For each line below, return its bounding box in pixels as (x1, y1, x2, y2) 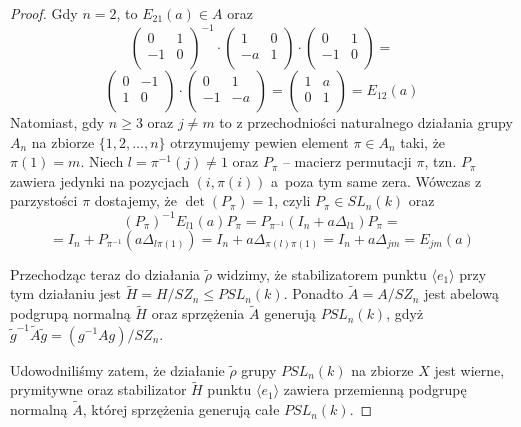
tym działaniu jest (10, 283, 121, 304)
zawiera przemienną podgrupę (283, 379, 467, 400)
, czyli (274, 190, 311, 211)
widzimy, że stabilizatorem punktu (216, 263, 427, 284)
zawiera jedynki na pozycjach (10, 170, 189, 191)
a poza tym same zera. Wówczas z (271, 170, 482, 191)
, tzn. (424, 151, 457, 172)
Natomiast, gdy (10, 112, 105, 133)
